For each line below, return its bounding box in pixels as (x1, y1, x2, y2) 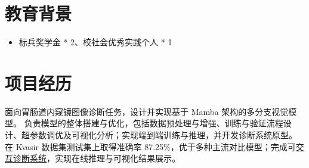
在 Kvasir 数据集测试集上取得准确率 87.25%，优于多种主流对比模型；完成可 (5, 140, 296, 153)
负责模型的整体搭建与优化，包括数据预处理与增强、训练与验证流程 (24, 117, 283, 129)
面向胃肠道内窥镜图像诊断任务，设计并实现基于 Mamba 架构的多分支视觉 (5, 105, 289, 117)
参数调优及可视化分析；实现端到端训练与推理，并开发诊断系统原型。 (29, 129, 297, 141)
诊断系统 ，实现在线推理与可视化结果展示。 (13, 152, 180, 164)
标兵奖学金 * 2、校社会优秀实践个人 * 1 (18, 36, 172, 48)
